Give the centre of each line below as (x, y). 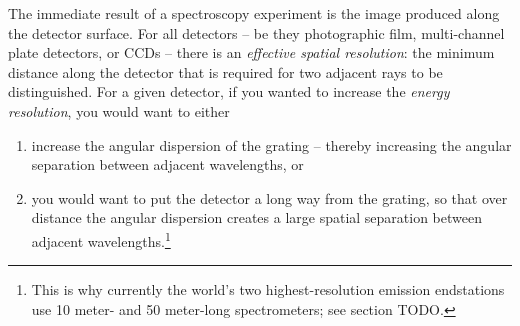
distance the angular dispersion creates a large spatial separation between (256, 217)
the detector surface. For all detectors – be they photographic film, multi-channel (256, 32)
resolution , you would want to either (119, 110)
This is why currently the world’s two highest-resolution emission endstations (268, 289)
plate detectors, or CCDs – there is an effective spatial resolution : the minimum (251, 52)
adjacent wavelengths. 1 (101, 239)
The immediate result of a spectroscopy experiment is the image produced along (254, 13)
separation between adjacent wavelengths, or (167, 164)
